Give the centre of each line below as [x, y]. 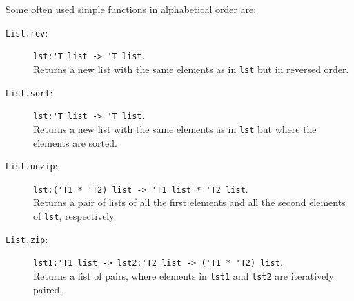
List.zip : [27, 239]
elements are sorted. [75, 142]
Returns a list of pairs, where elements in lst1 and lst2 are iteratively [184, 276]
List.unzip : [32, 166]
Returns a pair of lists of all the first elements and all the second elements [189, 202]
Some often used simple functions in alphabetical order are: [131, 9]
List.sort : [29, 92]
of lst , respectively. [75, 216]
